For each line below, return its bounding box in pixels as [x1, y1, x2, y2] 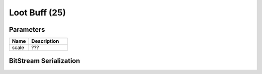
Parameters [9, 25, 45, 34]
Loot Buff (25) [9, 7, 66, 18]
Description [31, 38, 59, 45]
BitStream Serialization [9, 57, 80, 65]
